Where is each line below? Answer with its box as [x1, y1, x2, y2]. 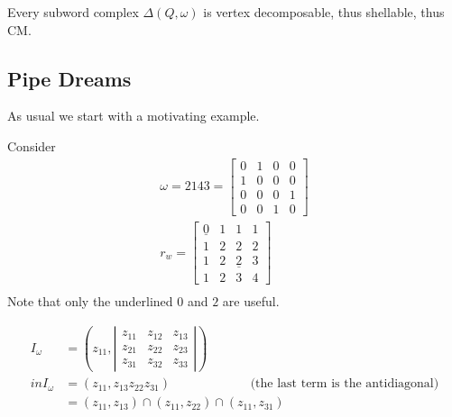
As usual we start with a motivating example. [7, 106, 260, 125]
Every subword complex [7, 3, 139, 21]
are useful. [222, 292, 280, 311]
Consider [7, 136, 56, 155]
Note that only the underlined [7, 292, 173, 311]
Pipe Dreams [7, 64, 132, 92]
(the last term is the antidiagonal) [250, 377, 439, 391]
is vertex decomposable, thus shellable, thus [203, 3, 445, 21]
